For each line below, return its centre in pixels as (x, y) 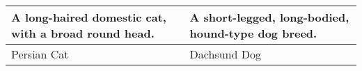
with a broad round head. (83, 33)
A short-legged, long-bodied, (269, 17)
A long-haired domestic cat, (89, 17)
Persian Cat (40, 54)
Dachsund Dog (225, 54)
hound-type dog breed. (253, 33)
